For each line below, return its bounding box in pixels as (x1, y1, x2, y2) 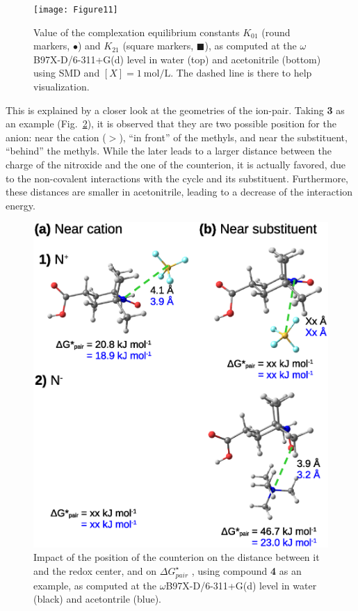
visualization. (33, 79, 90, 94)
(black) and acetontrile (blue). (33, 592, 162, 606)
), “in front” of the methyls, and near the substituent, (119, 129, 348, 144)
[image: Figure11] (33, 5, 118, 15)
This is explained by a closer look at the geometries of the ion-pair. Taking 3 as (6, 102, 345, 117)
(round (261, 24, 291, 39)
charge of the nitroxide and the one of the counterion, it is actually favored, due (6, 157, 346, 171)
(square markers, (122, 38, 194, 53)
